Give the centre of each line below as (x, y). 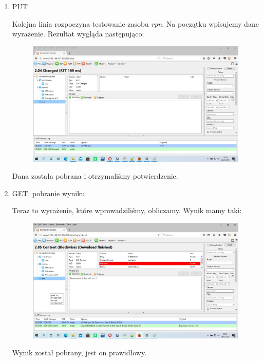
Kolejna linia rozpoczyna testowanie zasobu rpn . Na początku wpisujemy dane (135, 23)
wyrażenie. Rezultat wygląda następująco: (78, 34)
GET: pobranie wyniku (49, 193)
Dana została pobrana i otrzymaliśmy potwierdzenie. (95, 176)
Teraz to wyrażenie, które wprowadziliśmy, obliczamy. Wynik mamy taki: (127, 210)
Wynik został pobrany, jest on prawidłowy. (79, 353)
